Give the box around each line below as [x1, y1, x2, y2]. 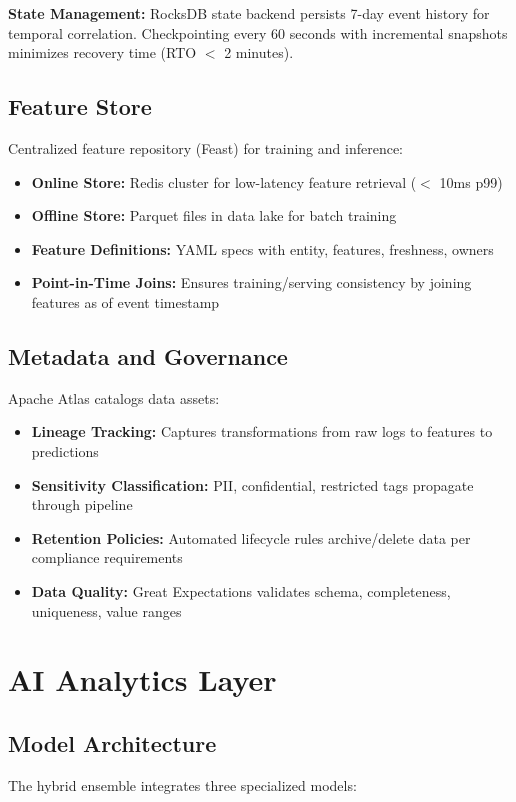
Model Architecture [8, 727, 217, 758]
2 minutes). [224, 42, 294, 63]
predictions [31, 440, 99, 461]
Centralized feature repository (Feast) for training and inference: [8, 137, 403, 158]
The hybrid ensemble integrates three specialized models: [8, 774, 357, 795]
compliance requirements [31, 547, 183, 568]
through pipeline [31, 494, 133, 515]
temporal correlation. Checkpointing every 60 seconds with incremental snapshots [8, 22, 508, 43]
